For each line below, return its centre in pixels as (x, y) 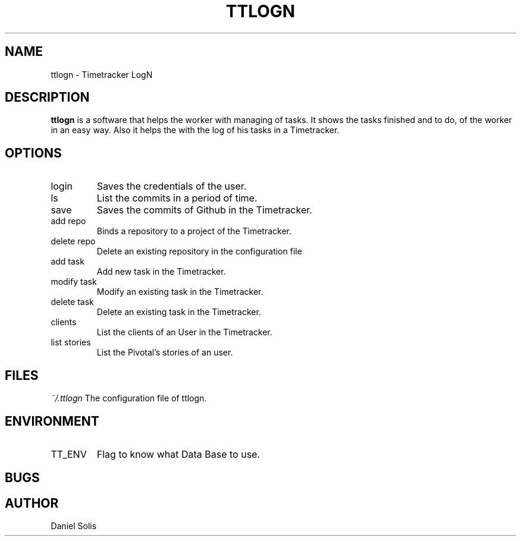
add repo (68, 221)
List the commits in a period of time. (177, 198)
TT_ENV (69, 454)
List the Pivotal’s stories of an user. (165, 353)
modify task (74, 282)
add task (68, 262)
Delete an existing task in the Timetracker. (179, 312)
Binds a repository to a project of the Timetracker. (194, 231)
